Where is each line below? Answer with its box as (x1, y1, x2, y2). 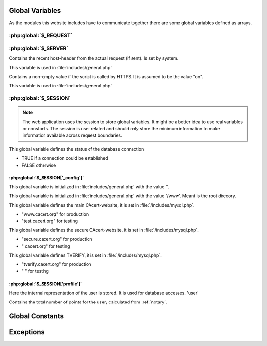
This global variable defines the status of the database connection (9, 146, 144, 152)
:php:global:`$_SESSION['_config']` (9, 174, 84, 180)
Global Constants (9, 312, 64, 320)
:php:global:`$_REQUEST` (9, 32, 73, 39)
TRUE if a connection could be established (21, 155, 108, 161)
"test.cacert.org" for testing (21, 218, 78, 224)
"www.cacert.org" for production (21, 211, 89, 217)
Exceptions (9, 328, 44, 336)
